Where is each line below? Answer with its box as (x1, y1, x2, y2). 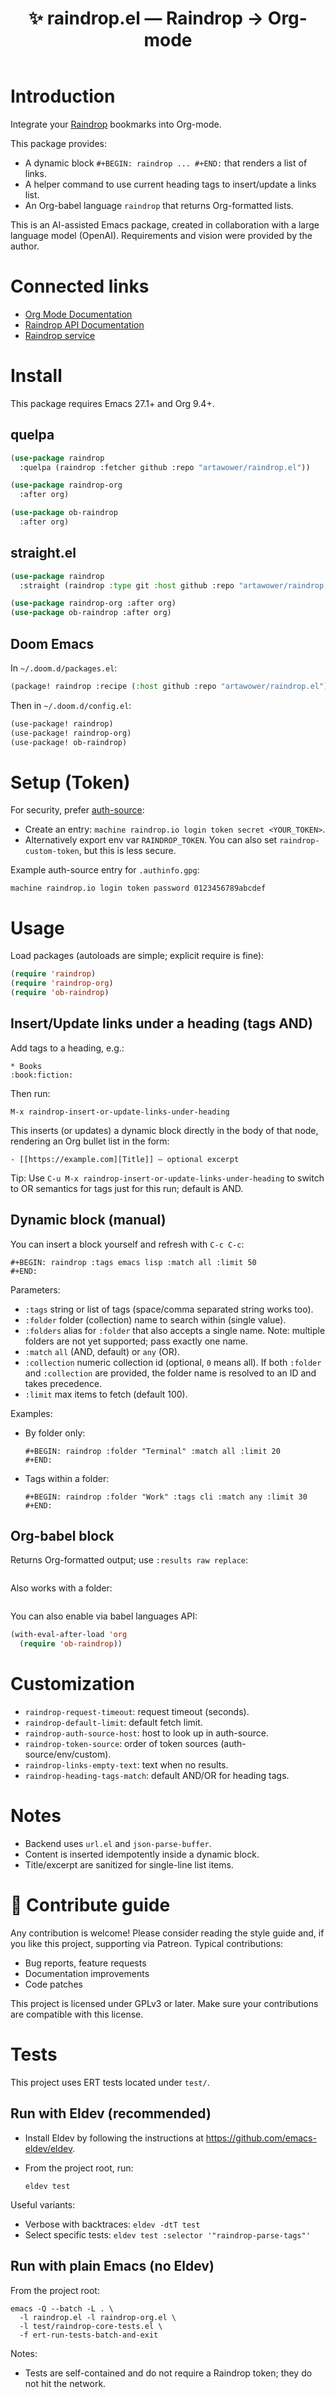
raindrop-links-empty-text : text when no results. (24, 1759, 229, 1771)
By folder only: (24, 1427, 86, 1439)
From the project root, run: (24, 2162, 134, 2174)
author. (10, 240, 40, 252)
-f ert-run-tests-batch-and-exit (19, 2330, 159, 2340)
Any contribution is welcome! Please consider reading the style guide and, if (10, 1927, 325, 1939)
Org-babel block (10, 1528, 115, 1545)
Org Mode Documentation (24, 308, 133, 320)
